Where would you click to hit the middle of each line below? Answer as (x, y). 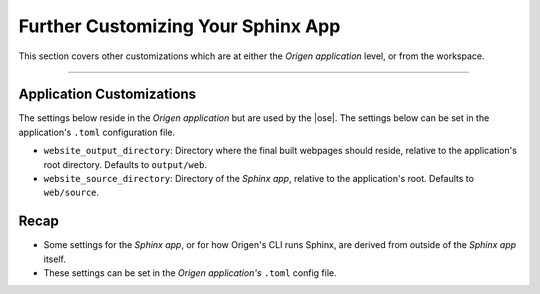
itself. (55, 259)
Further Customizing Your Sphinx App (179, 26)
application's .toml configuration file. (97, 132)
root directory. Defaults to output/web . (125, 164)
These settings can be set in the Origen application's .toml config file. (190, 273)
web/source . (71, 192)
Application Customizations (107, 94)
